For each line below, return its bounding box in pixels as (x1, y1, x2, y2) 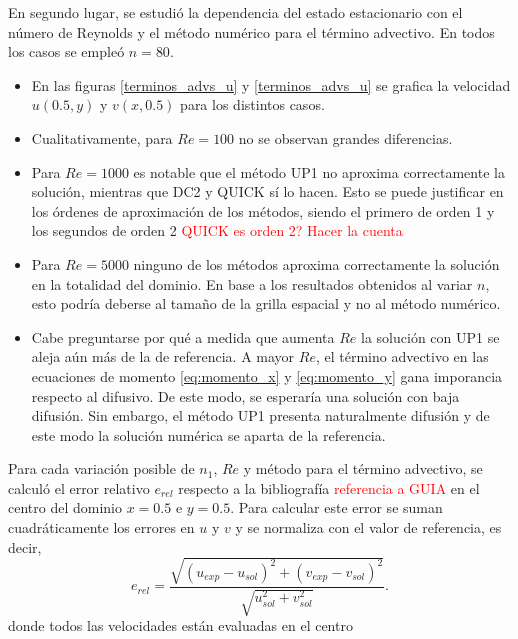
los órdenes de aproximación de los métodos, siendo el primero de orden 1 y (31, 200, 495, 221)
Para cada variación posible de (8, 458, 195, 479)
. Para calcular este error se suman (230, 497, 443, 518)
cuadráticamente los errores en (8, 517, 195, 538)
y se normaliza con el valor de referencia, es (235, 517, 502, 538)
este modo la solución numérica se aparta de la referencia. (31, 424, 386, 445)
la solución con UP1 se (361, 326, 500, 347)
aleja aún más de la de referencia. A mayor (31, 346, 295, 367)
